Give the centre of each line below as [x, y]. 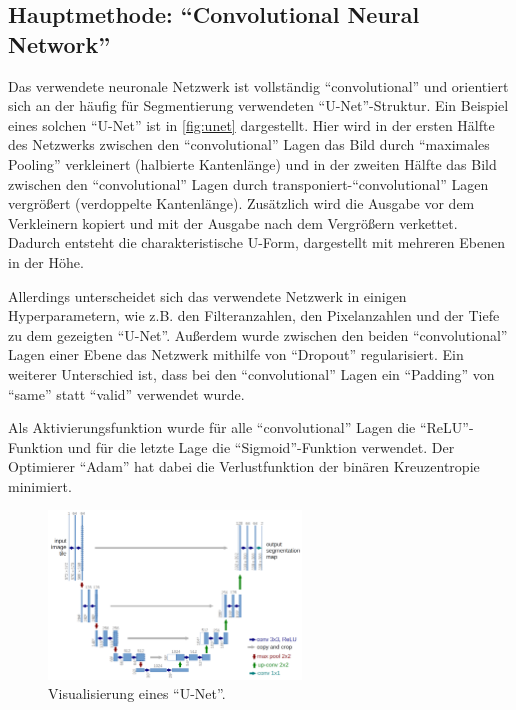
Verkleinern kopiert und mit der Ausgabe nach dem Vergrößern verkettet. [233, 222]
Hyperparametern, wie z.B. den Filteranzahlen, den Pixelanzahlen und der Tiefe [254, 315]
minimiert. [40, 485]
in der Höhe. [46, 261]
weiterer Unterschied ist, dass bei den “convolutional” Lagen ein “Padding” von [251, 373]
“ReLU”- [446, 427]
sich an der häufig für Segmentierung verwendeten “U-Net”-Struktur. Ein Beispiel [258, 105]
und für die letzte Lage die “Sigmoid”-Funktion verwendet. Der [261, 446]
